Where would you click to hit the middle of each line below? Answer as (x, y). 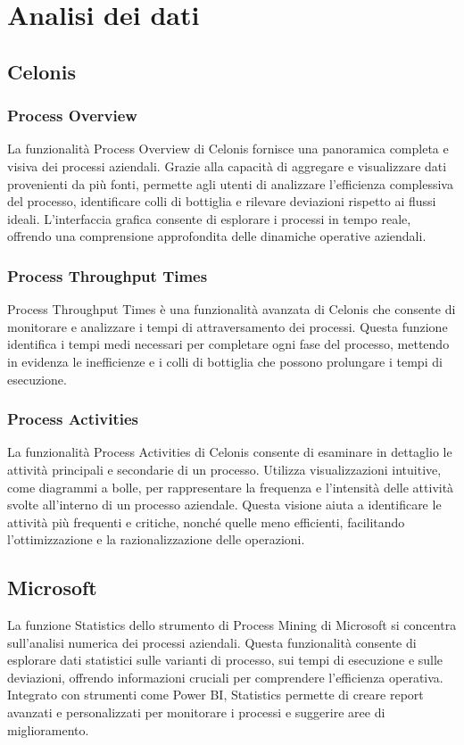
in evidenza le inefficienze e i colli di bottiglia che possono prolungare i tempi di (225, 361)
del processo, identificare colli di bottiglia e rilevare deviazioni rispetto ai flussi (222, 201)
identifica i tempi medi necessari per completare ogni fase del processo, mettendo (228, 344)
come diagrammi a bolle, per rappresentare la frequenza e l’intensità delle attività (231, 487)
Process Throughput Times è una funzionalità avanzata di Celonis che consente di (232, 309)
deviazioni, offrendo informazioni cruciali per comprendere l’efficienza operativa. (225, 677)
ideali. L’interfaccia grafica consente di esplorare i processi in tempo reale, (209, 218)
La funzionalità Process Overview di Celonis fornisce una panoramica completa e (228, 149)
